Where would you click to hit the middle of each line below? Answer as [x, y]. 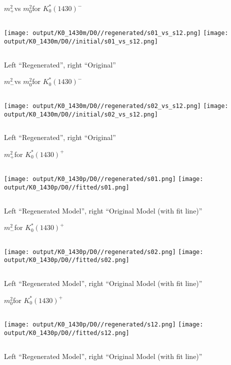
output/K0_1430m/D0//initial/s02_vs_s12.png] [81, 114]
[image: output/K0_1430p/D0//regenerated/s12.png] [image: [104, 325]
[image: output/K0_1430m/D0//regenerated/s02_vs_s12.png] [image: [116, 106]
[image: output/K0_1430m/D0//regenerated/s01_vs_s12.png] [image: [116, 33]
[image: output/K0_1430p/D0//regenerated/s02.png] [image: [104, 252]
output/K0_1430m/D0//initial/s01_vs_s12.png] [81, 42]
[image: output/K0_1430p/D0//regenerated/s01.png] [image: [104, 179]
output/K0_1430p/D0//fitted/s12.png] [67, 333]
